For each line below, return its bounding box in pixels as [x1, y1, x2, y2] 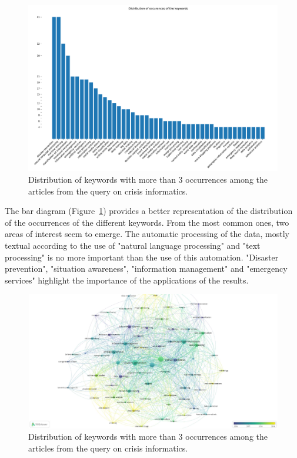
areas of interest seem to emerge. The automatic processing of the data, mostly [5, 228, 289, 240]
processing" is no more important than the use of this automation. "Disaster [5, 251, 279, 263]
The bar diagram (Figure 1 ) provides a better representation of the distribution [5, 205, 293, 217]
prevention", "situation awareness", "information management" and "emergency [5, 262, 288, 275]
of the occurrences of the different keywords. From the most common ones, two [5, 216, 289, 228]
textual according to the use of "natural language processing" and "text [5, 239, 261, 251]
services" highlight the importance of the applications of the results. [5, 274, 249, 286]
